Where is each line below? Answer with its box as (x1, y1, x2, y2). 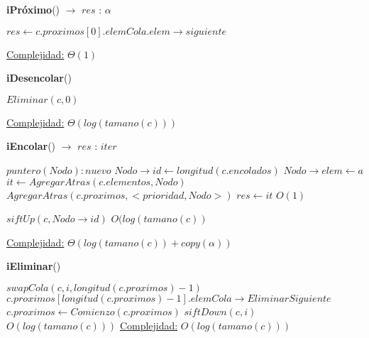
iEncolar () (6, 138, 56, 153)
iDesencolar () (6, 70, 72, 85)
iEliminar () (6, 258, 61, 273)
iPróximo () (6, 2, 60, 16)
